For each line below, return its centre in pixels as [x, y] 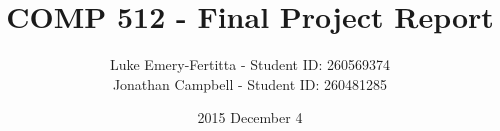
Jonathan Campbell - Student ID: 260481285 [250, 83]
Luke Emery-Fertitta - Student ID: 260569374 [250, 64]
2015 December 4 [250, 117]
